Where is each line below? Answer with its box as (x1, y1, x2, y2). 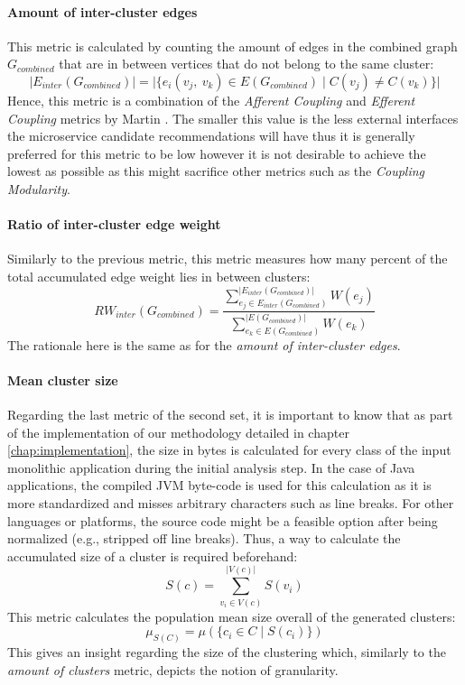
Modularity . (7, 179, 70, 198)
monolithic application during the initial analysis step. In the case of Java (7, 458, 415, 477)
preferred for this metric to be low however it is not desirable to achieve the (7, 143, 426, 162)
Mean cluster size (7, 370, 118, 389)
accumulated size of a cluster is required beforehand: (7, 546, 298, 565)
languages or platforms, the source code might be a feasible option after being (7, 511, 438, 530)
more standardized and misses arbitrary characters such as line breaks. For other (7, 494, 454, 513)
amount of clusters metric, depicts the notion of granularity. (7, 660, 339, 679)
